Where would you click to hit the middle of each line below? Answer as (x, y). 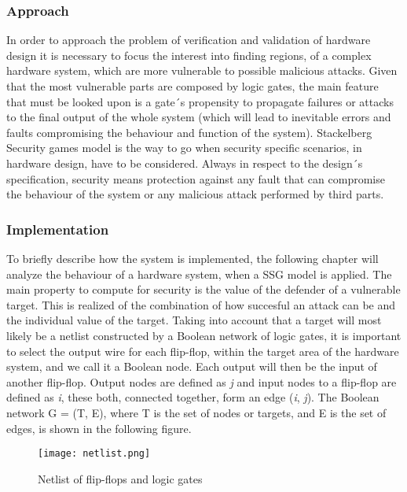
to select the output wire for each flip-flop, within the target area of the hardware (203, 351)
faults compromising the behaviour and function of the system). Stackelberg (189, 132)
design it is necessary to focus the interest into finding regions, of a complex (189, 55)
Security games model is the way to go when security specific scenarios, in (184, 148)
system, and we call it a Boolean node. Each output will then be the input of (192, 366)
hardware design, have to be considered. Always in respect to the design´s (185, 163)
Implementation (58, 229)
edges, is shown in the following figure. (99, 428)
